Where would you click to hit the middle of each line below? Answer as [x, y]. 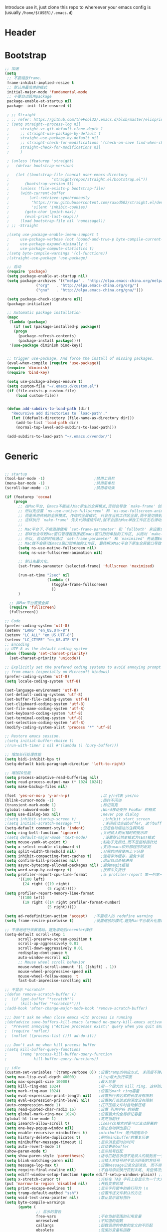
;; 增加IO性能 [18, 773]
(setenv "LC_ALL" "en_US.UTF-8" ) [39, 635]
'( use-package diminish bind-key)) [46, 345]
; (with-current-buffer [36, 193]
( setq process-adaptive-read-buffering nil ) [52, 777]
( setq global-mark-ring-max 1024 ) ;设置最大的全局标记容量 [73, 1114]
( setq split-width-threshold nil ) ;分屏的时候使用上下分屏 [74, 851]
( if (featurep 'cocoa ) [28, 497]
